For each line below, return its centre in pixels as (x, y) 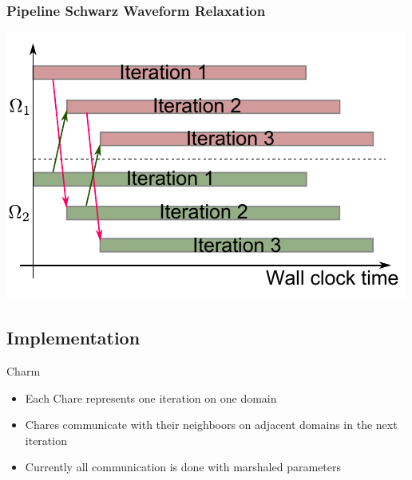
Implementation (73, 338)
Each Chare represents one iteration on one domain (151, 397)
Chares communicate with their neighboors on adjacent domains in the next (211, 425)
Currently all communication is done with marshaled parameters (183, 467)
